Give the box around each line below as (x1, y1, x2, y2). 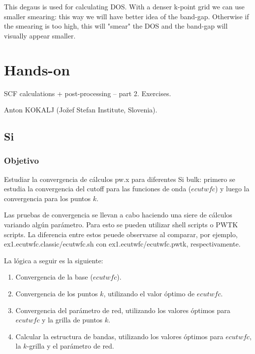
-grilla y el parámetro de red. (27, 341, 114, 351)
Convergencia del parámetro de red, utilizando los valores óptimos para (15, 305, 230, 315)
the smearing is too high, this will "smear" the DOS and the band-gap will (4, 21, 228, 31)
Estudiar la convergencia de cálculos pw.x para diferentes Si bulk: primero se (4, 174, 235, 184)
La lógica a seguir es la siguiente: (4, 255, 103, 265)
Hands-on (4, 59, 70, 79)
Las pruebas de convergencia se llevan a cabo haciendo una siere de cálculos (4, 210, 232, 220)
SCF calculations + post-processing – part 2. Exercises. (4, 88, 171, 98)
